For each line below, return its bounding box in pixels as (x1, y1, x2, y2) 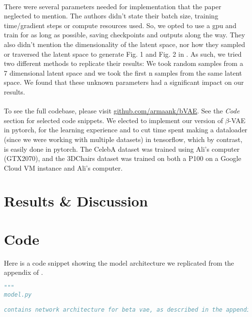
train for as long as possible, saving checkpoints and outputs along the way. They (4, 30, 245, 40)
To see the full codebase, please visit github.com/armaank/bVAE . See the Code (4, 106, 240, 116)
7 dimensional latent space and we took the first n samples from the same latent (4, 67, 242, 78)
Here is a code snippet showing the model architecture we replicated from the (4, 257, 234, 268)
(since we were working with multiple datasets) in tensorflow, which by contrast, (4, 134, 243, 144)
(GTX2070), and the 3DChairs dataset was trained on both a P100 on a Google (4, 153, 241, 163)
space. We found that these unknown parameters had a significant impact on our (4, 77, 244, 87)
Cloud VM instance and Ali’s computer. (4, 162, 123, 173)
